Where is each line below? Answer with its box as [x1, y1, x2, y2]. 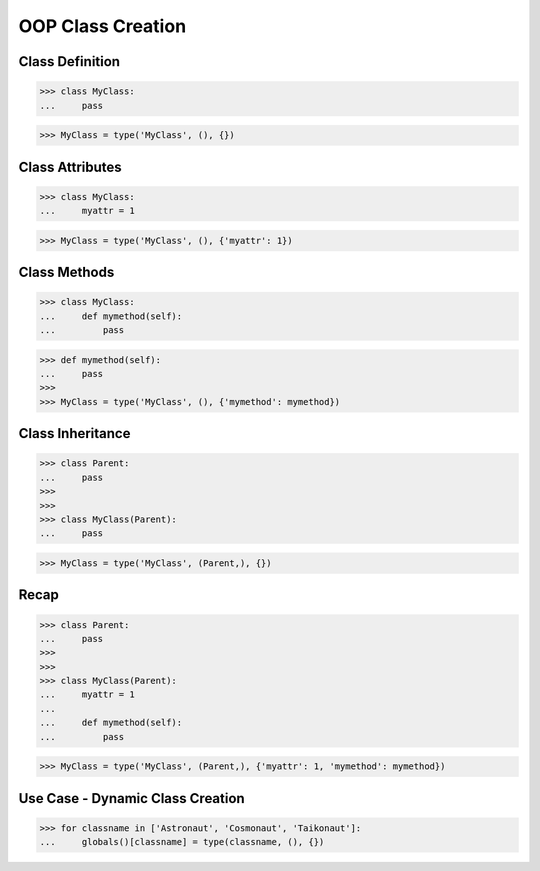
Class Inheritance [18, 425, 131, 442]
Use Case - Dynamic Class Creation [18, 790, 245, 807]
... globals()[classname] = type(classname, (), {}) [39, 836, 325, 848]
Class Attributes [18, 158, 122, 175]
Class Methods [18, 264, 115, 281]
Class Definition [18, 53, 120, 70]
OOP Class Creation [18, 15, 187, 37]
